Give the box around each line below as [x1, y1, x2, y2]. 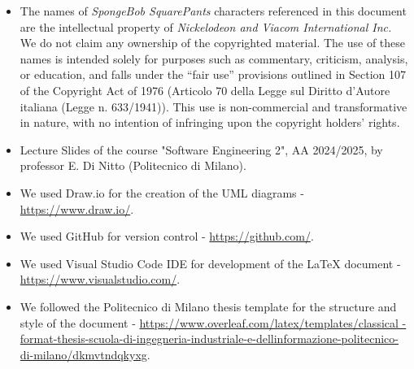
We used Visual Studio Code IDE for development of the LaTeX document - [20, 254, 401, 271]
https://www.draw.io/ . [20, 200, 134, 217]
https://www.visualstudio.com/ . [20, 271, 181, 288]
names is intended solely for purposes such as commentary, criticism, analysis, [20, 50, 408, 67]
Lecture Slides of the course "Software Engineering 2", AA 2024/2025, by [20, 141, 383, 158]
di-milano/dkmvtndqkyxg [20, 345, 147, 362]
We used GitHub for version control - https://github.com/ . [20, 228, 314, 245]
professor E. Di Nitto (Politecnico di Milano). [20, 157, 246, 174]
